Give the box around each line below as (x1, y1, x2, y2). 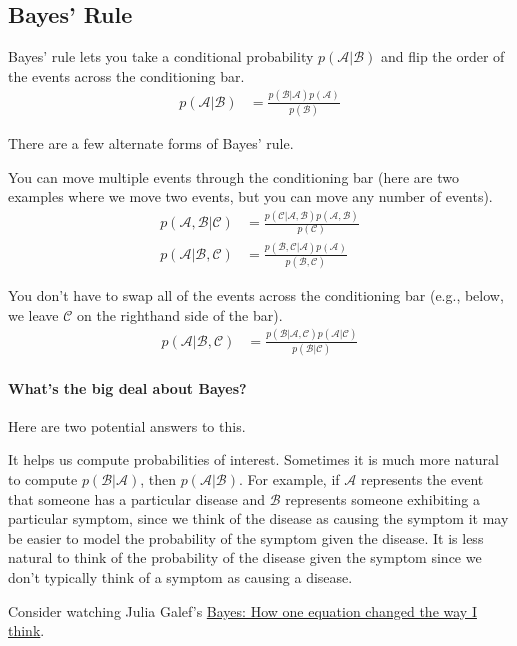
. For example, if (239, 468, 340, 489)
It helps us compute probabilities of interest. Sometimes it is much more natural (8, 449, 499, 470)
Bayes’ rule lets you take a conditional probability (8, 46, 314, 67)
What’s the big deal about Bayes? (8, 377, 247, 398)
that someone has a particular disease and (8, 488, 266, 509)
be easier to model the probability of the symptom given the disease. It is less (8, 527, 484, 548)
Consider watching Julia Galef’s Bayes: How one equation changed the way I (8, 600, 477, 621)
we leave (8, 304, 59, 325)
